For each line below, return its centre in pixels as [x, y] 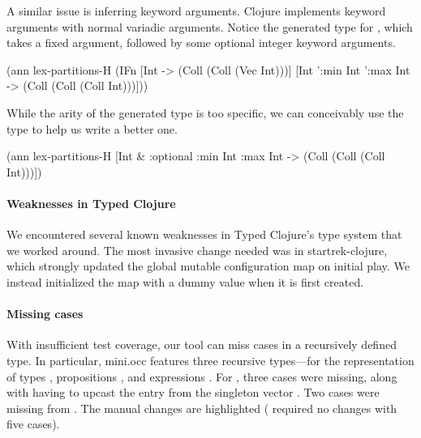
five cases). [33, 424]
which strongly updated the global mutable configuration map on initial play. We [208, 266]
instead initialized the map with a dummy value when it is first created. [185, 281]
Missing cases [45, 314]
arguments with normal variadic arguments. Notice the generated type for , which [210, 26]
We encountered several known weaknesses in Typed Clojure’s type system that [204, 234]
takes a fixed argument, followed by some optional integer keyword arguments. [201, 43]
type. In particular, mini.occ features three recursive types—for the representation [210, 360]
